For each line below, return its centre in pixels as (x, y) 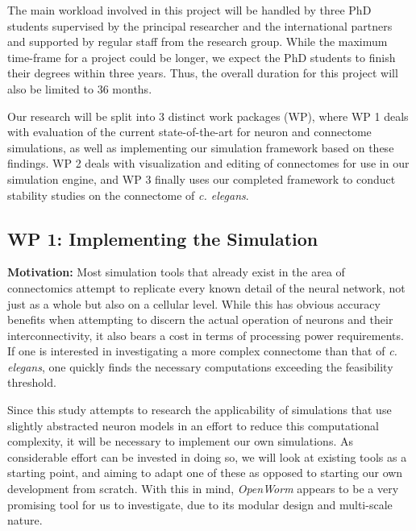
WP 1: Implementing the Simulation (163, 238)
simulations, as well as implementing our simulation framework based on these (201, 147)
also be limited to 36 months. (80, 88)
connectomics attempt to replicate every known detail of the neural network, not (206, 287)
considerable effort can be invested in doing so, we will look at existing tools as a (207, 456)
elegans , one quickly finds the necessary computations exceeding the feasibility (200, 366)
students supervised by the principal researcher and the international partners (200, 25)
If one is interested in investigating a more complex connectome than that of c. (202, 351)
